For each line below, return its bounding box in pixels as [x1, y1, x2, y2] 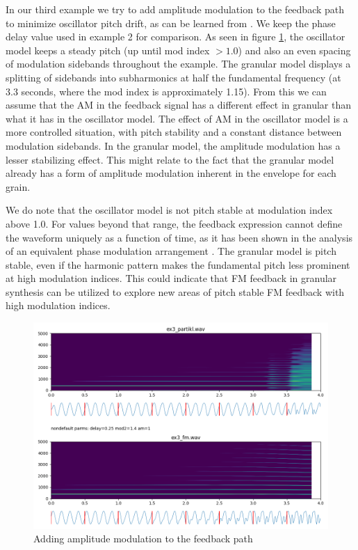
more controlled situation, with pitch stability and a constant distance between [6, 125, 342, 139]
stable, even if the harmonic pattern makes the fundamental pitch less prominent [6, 257, 350, 272]
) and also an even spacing [238, 42, 351, 57]
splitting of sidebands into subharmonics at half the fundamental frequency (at [6, 70, 341, 84]
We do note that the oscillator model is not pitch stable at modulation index [6, 203, 333, 217]
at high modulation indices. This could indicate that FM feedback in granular [6, 271, 337, 285]
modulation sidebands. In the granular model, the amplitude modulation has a [6, 138, 341, 152]
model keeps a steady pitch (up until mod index [6, 42, 210, 57]
